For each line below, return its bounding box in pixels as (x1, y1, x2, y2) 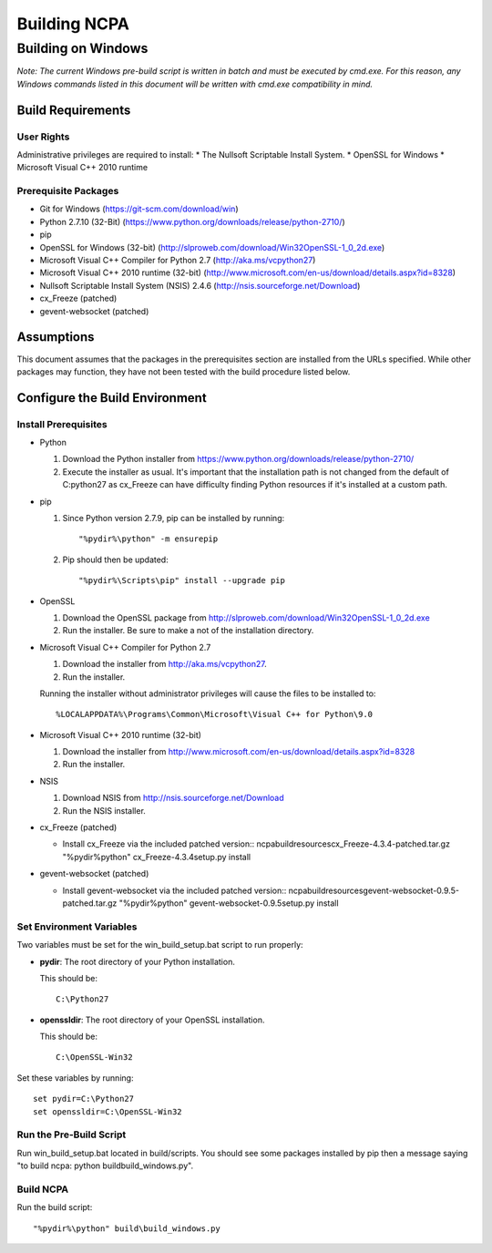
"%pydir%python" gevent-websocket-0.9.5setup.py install (118, 898, 339, 909)
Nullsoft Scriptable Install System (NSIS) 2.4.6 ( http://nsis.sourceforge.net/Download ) (39, 280, 361, 291)
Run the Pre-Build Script (16, 1128, 127, 1141)
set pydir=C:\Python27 (33, 1094, 135, 1104)
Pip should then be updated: (62, 554, 169, 565)
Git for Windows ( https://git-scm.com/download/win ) (39, 203, 239, 214)
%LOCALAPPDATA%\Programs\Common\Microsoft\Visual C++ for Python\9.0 (56, 709, 374, 720)
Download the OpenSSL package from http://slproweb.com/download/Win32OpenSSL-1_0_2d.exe (62, 611, 430, 623)
